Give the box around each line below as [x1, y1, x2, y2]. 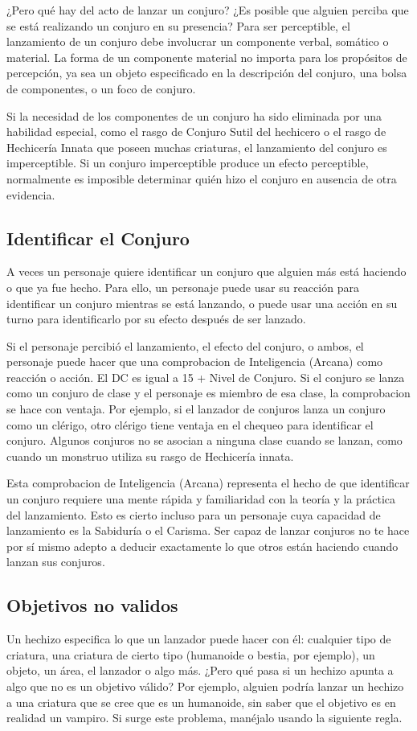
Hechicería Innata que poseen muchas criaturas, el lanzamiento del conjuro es [6, 138, 387, 155]
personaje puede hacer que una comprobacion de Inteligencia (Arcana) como [6, 353, 383, 370]
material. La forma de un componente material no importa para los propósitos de [6, 48, 407, 65]
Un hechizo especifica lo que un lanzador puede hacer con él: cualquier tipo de [6, 630, 391, 647]
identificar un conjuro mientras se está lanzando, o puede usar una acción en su [6, 294, 398, 311]
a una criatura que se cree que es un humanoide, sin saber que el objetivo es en [6, 693, 396, 710]
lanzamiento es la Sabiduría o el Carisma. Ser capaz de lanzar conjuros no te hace [6, 522, 410, 539]
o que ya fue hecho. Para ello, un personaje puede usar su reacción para [6, 278, 359, 295]
